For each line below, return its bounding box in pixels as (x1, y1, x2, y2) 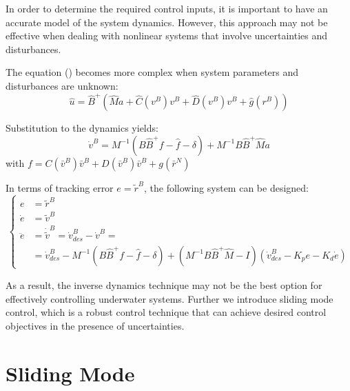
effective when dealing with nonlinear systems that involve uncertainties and (6, 28, 328, 43)
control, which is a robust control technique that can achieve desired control (6, 305, 327, 319)
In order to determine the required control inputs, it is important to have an (6, 1, 328, 15)
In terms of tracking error (6, 180, 114, 194)
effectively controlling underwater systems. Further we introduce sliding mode (6, 291, 333, 305)
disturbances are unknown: (6, 78, 119, 92)
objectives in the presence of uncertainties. (6, 318, 185, 332)
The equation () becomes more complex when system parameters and (6, 65, 299, 79)
